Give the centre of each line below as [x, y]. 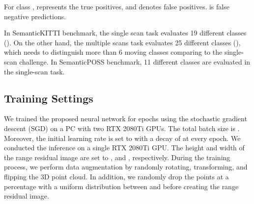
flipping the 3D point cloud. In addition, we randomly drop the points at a [116, 176]
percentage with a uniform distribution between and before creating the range [121, 186]
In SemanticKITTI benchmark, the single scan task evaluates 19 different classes [125, 33]
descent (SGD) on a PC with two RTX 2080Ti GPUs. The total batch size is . [122, 128]
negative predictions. [35, 16]
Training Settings [49, 98]
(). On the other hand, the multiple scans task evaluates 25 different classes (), [122, 42]
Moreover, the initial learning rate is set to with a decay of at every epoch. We [122, 138]
